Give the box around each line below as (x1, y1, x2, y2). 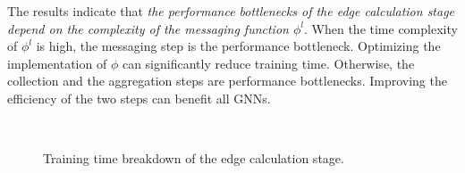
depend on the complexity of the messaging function (7, 19, 289, 37)
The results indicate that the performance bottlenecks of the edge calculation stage (7, 2, 455, 20)
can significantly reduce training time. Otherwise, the (122, 54, 415, 72)
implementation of (7, 54, 107, 72)
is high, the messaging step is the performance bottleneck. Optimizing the (36, 37, 441, 55)
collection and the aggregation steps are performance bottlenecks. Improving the (7, 71, 447, 90)
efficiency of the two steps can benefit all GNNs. (7, 88, 271, 107)
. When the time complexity (304, 19, 458, 37)
